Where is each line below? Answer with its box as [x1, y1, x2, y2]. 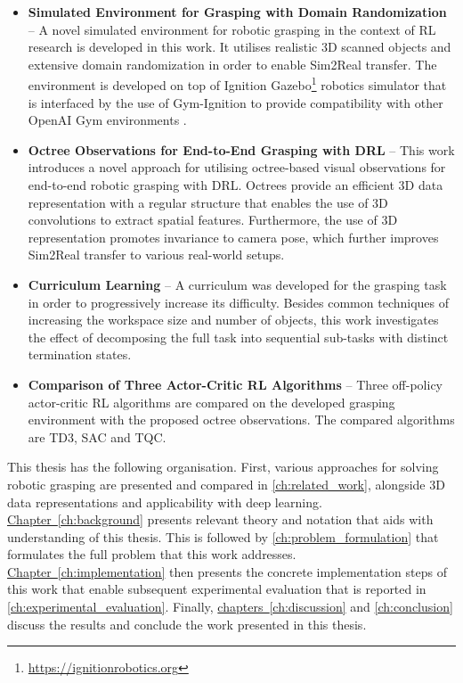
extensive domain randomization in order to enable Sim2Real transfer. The [28, 54, 437, 73]
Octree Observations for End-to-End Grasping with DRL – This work [28, 140, 455, 159]
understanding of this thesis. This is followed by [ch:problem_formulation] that [7, 527, 439, 546]
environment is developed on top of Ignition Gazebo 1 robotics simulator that [28, 73, 447, 95]
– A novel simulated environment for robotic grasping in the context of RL [28, 20, 436, 38]
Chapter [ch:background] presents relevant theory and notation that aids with [7, 510, 434, 529]
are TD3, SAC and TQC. [28, 427, 167, 446]
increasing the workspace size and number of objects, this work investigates [28, 310, 439, 329]
